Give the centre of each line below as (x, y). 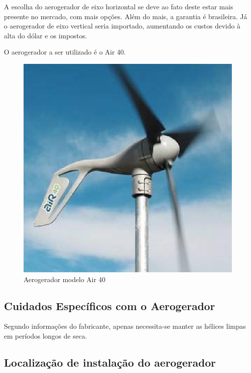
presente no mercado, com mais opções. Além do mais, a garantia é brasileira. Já (125, 16)
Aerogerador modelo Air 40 (65, 279)
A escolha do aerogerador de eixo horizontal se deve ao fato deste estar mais (119, 6)
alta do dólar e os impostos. (46, 35)
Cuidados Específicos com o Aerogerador (110, 305)
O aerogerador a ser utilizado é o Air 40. (65, 52)
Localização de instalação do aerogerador (110, 362)
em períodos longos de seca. (46, 335)
